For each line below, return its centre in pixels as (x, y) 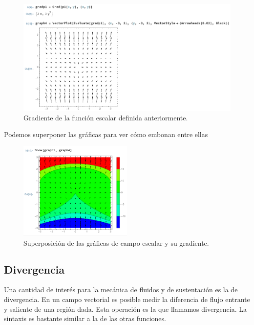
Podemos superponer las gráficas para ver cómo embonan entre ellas (106, 134)
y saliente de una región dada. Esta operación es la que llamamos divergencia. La (126, 309)
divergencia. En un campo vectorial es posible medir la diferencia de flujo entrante (127, 299)
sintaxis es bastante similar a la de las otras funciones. (85, 318)
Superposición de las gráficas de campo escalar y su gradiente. (116, 243)
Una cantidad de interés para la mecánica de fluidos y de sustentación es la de (121, 290)
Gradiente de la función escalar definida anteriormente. (106, 118)
